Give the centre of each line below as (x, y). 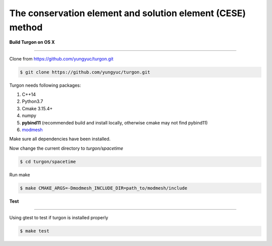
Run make (20, 174)
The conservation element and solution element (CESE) (128, 13)
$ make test (35, 231)
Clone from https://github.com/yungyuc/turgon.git (61, 58)
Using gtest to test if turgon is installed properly (59, 218)
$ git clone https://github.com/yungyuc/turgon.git (85, 72)
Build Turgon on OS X (32, 42)
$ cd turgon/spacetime (48, 162)
